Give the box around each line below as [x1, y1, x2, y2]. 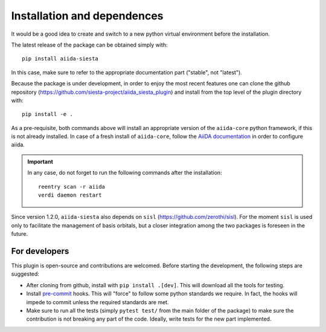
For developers [11, 246, 69, 256]
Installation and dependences [11, 9, 164, 22]
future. [11, 230, 28, 238]
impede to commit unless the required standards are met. [26, 298, 169, 305]
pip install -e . [22, 111, 73, 118]
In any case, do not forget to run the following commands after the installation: [27, 169, 223, 177]
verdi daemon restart [38, 192, 102, 199]
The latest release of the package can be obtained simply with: [11, 41, 168, 48]
